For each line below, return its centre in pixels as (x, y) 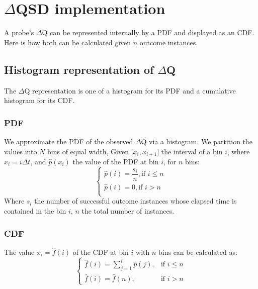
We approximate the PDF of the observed (69, 141)
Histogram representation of (79, 69)
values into (21, 151)
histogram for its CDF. (39, 100)
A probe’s (19, 32)
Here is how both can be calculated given (68, 42)
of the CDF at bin (101, 252)
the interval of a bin (192, 151)
